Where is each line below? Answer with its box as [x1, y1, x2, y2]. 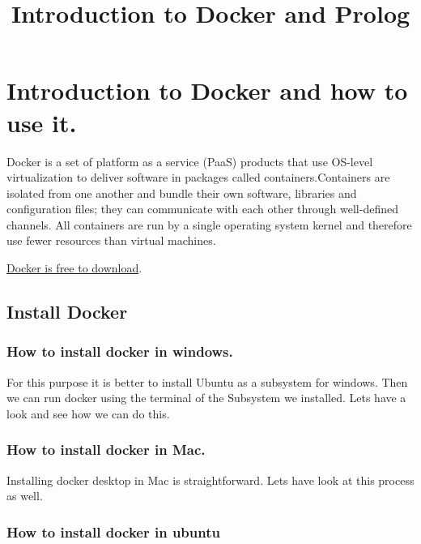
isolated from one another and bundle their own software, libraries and [6, 184, 357, 201]
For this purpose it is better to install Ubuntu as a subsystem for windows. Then [6, 373, 408, 390]
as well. [6, 487, 43, 504]
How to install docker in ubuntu [6, 521, 220, 542]
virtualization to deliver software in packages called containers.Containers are [6, 169, 390, 186]
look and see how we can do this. [6, 405, 170, 422]
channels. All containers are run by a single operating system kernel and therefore [6, 216, 412, 233]
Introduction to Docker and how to [6, 74, 408, 107]
